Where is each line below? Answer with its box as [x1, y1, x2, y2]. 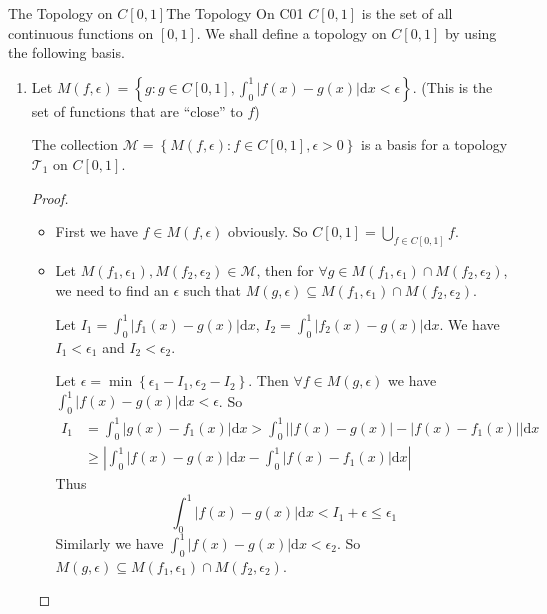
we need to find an [55, 279, 169, 300]
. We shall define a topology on [196, 22, 387, 43]
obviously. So [228, 221, 308, 242]
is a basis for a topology [361, 134, 508, 155]
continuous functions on [8, 22, 154, 43]
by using [444, 22, 497, 43]
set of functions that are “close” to [31, 100, 243, 121]
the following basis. [8, 42, 125, 63]
